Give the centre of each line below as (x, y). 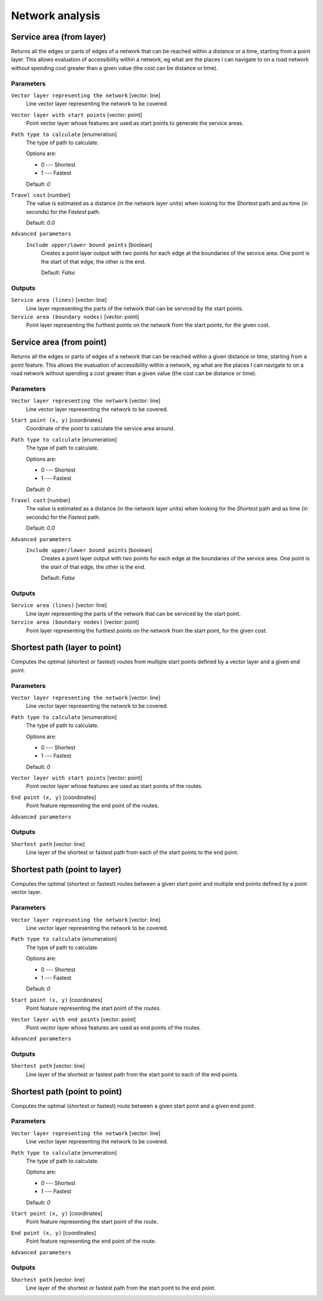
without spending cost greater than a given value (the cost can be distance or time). (115, 68)
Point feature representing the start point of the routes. (94, 1008)
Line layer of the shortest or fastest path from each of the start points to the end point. (132, 852)
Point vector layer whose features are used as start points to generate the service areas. (135, 123)
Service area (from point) (59, 342)
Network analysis (56, 16)
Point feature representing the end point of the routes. (93, 805)
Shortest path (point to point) (67, 1092)
